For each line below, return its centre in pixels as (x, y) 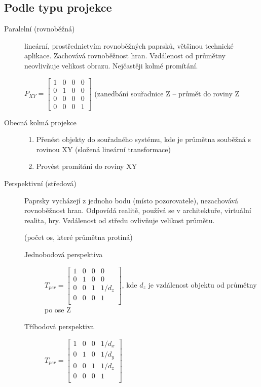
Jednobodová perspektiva (64, 254)
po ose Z (58, 309)
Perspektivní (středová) (40, 183)
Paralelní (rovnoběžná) (40, 29)
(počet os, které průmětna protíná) (79, 237)
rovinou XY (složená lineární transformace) (103, 149)
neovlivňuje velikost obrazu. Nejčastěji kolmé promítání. (111, 65)
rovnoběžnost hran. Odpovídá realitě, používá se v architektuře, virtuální (138, 210)
